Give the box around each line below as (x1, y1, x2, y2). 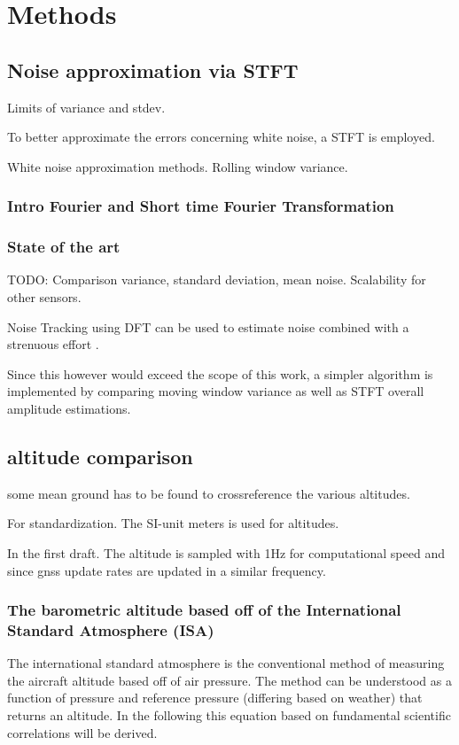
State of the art (7, 236, 121, 258)
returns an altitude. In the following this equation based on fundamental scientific (7, 706, 451, 725)
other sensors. (7, 288, 82, 307)
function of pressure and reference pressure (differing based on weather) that (7, 688, 423, 707)
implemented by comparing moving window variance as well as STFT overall (7, 382, 424, 400)
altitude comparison (7, 442, 193, 470)
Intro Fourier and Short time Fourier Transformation (7, 195, 394, 217)
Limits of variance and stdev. (7, 97, 166, 116)
